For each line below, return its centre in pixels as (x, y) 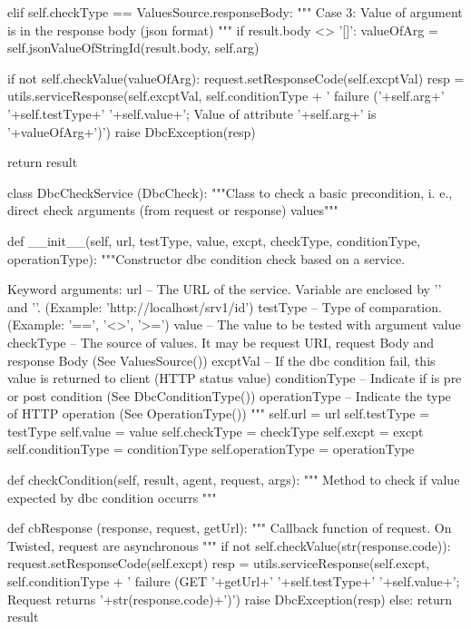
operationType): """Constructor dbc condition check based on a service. (206, 258)
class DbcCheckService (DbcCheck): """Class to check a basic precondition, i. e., (230, 192)
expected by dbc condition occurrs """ (112, 497)
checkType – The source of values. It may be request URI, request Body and (221, 342)
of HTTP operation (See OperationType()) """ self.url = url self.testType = (219, 413)
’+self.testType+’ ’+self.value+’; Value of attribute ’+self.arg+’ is (192, 113)
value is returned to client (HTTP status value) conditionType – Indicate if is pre (235, 378)
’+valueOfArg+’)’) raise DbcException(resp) (132, 131)
